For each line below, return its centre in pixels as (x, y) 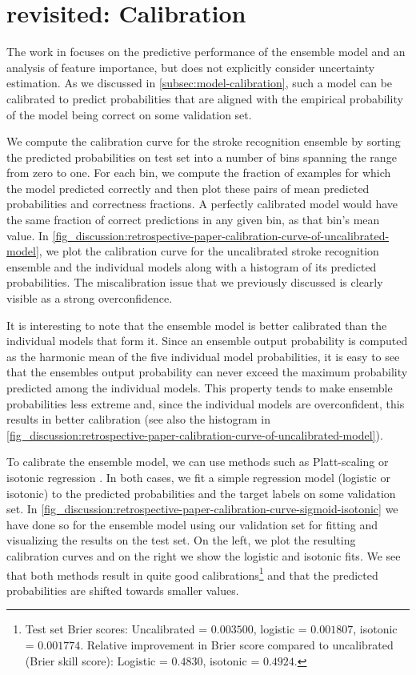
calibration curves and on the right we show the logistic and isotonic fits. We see (204, 555)
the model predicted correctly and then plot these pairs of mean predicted (188, 188)
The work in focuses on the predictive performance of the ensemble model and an (206, 52)
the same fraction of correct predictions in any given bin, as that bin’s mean (193, 220)
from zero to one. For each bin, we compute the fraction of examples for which (199, 173)
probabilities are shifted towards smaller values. (123, 590)
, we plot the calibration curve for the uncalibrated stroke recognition (209, 251)
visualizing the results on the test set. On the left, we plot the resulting (181, 540)
